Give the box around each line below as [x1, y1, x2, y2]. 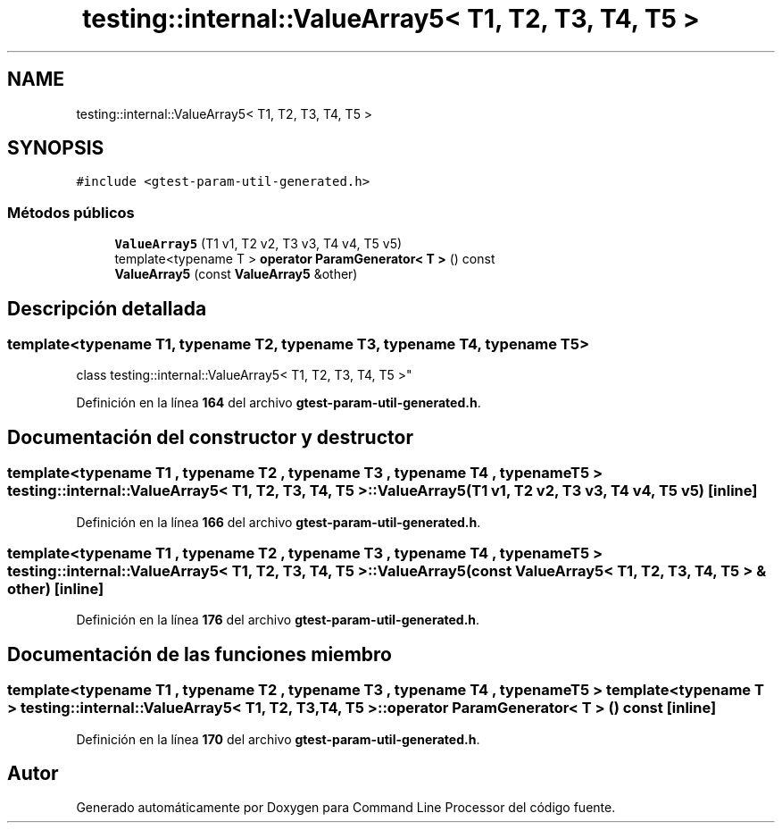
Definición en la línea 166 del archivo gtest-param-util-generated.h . [76, 514, 481, 530]
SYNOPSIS [7, 137, 104, 160]
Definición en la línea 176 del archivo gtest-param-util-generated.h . [76, 612, 480, 628]
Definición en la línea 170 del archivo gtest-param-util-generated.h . [76, 731, 480, 747]
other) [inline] [7, 580, 104, 598]
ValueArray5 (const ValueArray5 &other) [114, 266, 358, 282]
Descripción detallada [7, 297, 207, 320]
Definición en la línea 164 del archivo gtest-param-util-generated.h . [76, 395, 481, 411]
